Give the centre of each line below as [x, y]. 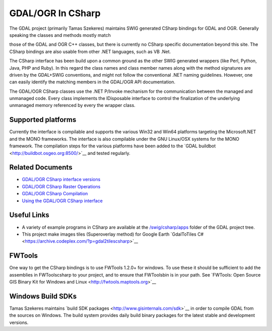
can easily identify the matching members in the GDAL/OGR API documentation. [92, 82]
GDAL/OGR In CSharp [55, 13]
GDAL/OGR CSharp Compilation [55, 194]
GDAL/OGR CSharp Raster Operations [61, 186]
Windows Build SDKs [43, 296]
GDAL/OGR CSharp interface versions [61, 180]
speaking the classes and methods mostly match [60, 35]
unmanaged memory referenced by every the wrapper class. [72, 105]
